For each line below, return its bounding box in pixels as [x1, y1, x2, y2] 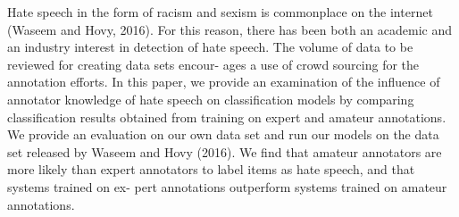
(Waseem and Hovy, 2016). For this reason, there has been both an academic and [7, 20, 453, 38]
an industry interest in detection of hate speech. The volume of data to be [7, 38, 413, 56]
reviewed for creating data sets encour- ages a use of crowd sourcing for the [7, 54, 420, 73]
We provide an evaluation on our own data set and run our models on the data [7, 125, 439, 144]
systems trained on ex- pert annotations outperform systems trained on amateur [7, 177, 447, 196]
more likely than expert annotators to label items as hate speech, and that [7, 160, 415, 179]
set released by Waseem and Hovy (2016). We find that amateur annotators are [7, 142, 442, 161]
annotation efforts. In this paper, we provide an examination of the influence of [7, 72, 440, 91]
